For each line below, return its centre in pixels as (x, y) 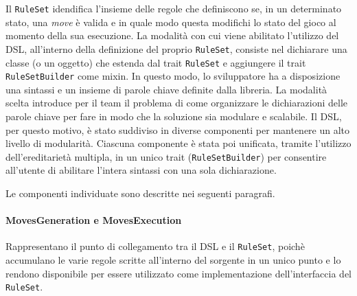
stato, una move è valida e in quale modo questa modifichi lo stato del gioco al (171, 22)
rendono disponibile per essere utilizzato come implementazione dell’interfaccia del (178, 273)
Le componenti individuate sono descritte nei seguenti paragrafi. (140, 193)
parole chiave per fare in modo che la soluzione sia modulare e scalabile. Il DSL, (174, 116)
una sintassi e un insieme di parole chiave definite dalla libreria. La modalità (166, 89)
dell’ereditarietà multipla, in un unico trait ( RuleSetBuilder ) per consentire (166, 156)
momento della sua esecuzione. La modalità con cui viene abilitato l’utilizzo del (172, 35)
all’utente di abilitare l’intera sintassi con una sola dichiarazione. (141, 170)
